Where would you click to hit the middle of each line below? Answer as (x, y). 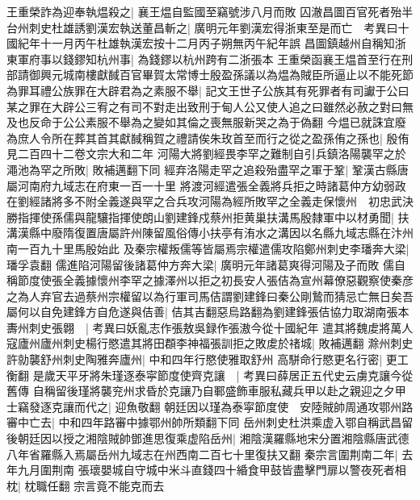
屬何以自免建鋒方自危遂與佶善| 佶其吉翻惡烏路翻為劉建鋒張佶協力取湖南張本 (208, 312)
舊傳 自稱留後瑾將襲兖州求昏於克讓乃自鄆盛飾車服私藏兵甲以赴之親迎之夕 (201, 391)
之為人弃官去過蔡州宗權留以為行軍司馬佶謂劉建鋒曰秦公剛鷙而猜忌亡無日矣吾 (210, 296)
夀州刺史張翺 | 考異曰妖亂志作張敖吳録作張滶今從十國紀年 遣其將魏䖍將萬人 (210, 327)
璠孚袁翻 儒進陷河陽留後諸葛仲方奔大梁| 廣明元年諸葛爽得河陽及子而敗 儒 (200, 264)
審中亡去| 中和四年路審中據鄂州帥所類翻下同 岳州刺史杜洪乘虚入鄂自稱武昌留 (210, 422)
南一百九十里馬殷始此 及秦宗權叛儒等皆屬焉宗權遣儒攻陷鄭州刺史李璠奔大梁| (208, 248)
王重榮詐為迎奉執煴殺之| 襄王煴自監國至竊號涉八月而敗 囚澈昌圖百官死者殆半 (210, 11)
